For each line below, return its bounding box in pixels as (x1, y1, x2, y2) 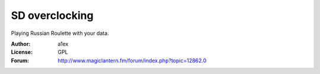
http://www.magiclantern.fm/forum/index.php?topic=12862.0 (57, 57, 207, 64)
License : (11, 49, 33, 56)
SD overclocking (11, 9, 94, 22)
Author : (11, 40, 31, 47)
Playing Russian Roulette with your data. (11, 30, 109, 37)
